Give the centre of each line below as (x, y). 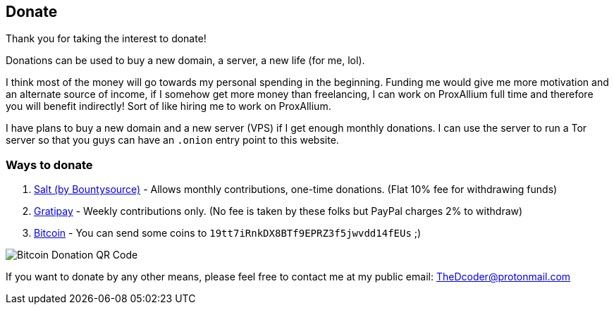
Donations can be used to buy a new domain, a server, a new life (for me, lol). (185, 61)
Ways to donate (49, 165)
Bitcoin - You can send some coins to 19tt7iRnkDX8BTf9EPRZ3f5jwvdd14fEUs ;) (228, 233)
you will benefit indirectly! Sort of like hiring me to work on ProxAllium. (168, 106)
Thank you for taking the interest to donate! (106, 39)
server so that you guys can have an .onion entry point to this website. (172, 140)
